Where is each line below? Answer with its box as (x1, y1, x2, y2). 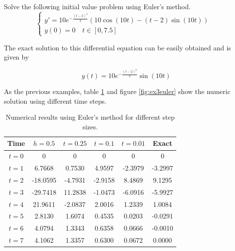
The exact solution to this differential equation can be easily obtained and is (4, 42, 231, 52)
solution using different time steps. (4, 95, 107, 106)
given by (4, 52, 29, 62)
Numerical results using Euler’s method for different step (5, 112, 175, 122)
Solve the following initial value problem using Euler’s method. (4, 1, 191, 11)
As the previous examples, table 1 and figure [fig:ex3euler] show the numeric (4, 86, 231, 96)
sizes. (83, 121, 98, 131)
